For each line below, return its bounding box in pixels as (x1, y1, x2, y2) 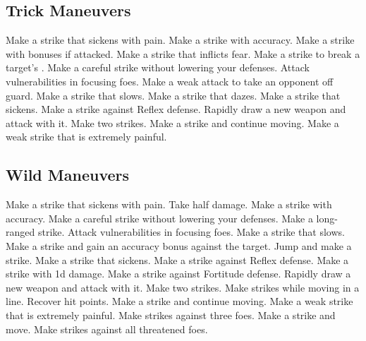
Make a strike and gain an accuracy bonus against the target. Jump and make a (6, 238, 352, 253)
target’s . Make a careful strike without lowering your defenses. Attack (6, 60, 310, 75)
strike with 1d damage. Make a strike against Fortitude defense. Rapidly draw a (6, 266, 351, 281)
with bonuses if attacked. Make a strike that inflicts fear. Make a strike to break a (6, 46, 360, 61)
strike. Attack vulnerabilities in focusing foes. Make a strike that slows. (37, 225, 345, 239)
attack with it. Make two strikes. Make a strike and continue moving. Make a (6, 115, 339, 130)
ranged (6, 225, 35, 239)
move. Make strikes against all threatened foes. (6, 321, 208, 336)
